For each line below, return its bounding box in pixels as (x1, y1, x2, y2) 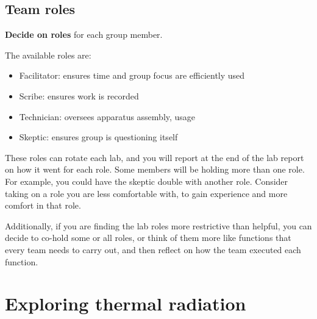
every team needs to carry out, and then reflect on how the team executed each (5, 243, 301, 256)
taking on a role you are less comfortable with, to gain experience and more (5, 187, 288, 199)
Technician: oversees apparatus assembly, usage (19, 110, 196, 123)
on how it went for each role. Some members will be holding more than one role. (5, 163, 305, 176)
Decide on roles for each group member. (5, 28, 163, 41)
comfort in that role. (5, 199, 81, 212)
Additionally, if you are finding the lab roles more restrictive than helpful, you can (5, 219, 312, 232)
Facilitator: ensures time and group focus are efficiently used (19, 69, 245, 82)
